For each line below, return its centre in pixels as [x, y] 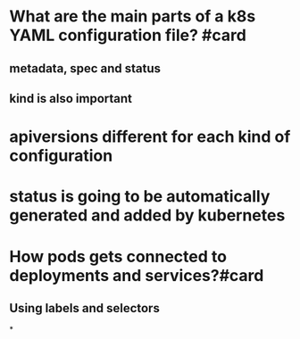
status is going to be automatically [140, 197]
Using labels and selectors [85, 308]
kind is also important [71, 99]
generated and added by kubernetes [147, 215]
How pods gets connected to [118, 256]
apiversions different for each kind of [150, 137]
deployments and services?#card [137, 275]
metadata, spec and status [85, 68]
